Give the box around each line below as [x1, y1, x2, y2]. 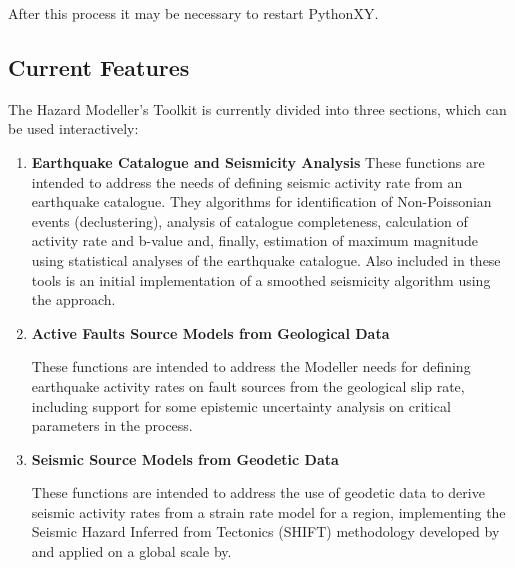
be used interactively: [8, 118, 139, 139]
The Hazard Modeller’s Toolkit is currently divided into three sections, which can [8, 98, 507, 119]
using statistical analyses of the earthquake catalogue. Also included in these [31, 249, 501, 270]
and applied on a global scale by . [31, 541, 232, 562]
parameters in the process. [31, 415, 193, 436]
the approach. [31, 289, 116, 310]
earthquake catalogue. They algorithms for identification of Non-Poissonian [31, 191, 492, 212]
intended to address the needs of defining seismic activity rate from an [31, 171, 463, 192]
